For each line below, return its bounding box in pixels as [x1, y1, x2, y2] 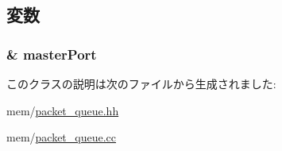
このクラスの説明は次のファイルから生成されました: [6, 75, 276, 91]
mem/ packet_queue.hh [6, 102, 119, 118]
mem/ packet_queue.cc [6, 129, 117, 145]
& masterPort [6, 44, 97, 64]
